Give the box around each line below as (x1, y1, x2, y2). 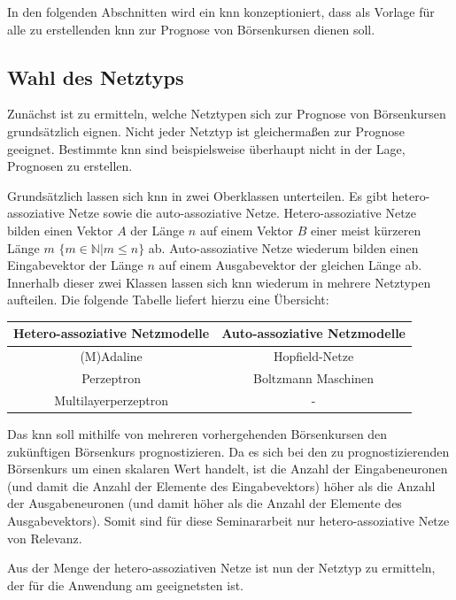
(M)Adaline (80, 347, 143, 365)
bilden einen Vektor (7, 220, 113, 239)
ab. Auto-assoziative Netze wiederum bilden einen (148, 238, 419, 257)
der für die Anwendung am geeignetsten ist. (7, 575, 244, 594)
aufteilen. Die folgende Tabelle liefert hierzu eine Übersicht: (7, 290, 329, 309)
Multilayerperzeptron (54, 390, 169, 409)
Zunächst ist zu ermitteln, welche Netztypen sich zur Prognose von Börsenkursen (7, 104, 446, 123)
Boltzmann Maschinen (253, 369, 375, 388)
